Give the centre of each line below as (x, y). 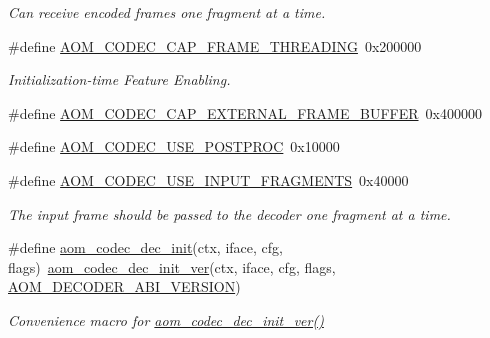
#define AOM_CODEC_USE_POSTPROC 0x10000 (174, 146)
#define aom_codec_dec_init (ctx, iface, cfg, (145, 247)
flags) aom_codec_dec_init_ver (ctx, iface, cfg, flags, (172, 266)
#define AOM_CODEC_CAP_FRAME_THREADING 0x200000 (215, 45)
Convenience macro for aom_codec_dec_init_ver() (166, 319)
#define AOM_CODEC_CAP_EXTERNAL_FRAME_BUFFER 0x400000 (245, 112)
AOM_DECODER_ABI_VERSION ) (124, 286)
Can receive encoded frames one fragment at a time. (167, 12)
